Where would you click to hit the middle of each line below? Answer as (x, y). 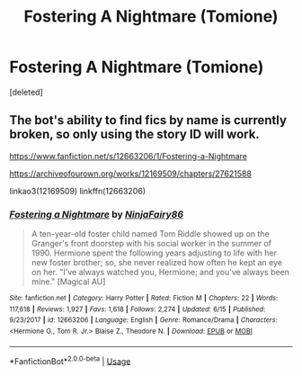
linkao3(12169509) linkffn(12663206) (78, 191)
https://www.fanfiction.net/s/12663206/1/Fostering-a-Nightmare (129, 156)
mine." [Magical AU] (68, 282)
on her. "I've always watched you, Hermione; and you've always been (160, 273)
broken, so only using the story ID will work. (135, 134)
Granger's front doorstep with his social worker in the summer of (151, 244)
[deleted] (26, 92)
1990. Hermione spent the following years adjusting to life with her (154, 253)
